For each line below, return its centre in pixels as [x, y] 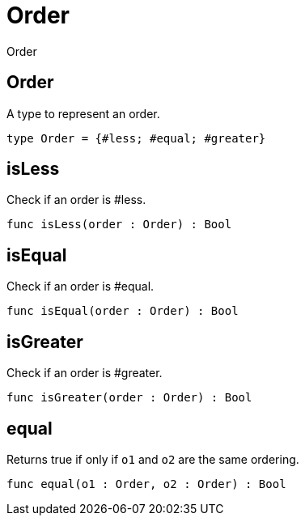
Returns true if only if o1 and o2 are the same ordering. [153, 459]
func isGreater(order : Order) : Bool [129, 398]
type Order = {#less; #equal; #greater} [136, 138]
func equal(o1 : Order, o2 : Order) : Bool [146, 484]
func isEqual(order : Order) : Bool [123, 311]
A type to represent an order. [83, 113]
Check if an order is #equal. [80, 286]
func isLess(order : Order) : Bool [119, 225]
